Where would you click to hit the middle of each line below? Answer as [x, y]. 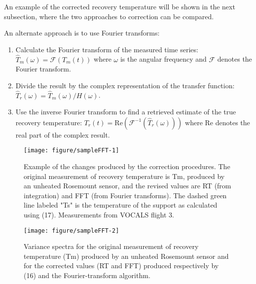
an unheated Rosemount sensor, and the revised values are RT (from [128, 186]
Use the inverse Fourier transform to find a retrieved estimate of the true [126, 112]
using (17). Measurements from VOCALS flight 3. [99, 214]
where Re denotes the [218, 122]
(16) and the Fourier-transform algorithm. [87, 275]
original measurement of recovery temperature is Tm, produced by [124, 176]
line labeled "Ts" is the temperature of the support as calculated [121, 205]
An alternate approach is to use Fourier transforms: [82, 33]
